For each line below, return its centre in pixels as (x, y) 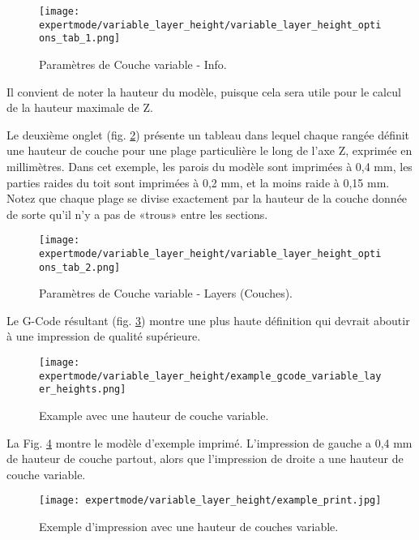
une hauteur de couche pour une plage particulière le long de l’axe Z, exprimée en (209, 150)
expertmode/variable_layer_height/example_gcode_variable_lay (210, 376)
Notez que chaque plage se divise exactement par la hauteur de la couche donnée (207, 198)
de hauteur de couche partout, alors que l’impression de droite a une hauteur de (205, 459)
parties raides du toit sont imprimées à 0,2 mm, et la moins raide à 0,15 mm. (198, 182)
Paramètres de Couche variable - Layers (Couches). (166, 293)
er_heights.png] (83, 390)
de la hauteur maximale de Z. (80, 107)
